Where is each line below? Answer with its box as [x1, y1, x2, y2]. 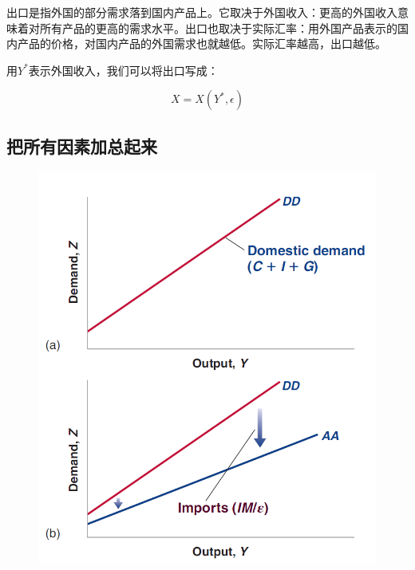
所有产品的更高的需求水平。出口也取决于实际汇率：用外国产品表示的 [39, 19, 397, 36]
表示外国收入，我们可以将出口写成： [28, 61, 219, 78]
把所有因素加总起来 [6, 133, 157, 158]
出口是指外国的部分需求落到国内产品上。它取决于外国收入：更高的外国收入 [6, 4, 397, 20]
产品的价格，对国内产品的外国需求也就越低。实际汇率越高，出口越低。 [17, 35, 386, 52]
